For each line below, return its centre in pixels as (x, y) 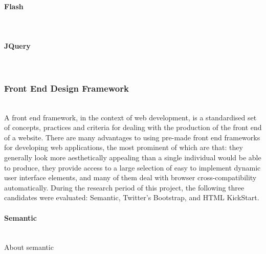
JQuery (17, 45)
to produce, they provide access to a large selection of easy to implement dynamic (132, 167)
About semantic (29, 247)
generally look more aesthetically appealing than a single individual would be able (133, 157)
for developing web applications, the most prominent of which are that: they (124, 147)
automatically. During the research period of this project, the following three (124, 187)
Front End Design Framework (66, 88)
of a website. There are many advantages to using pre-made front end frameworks (132, 137)
